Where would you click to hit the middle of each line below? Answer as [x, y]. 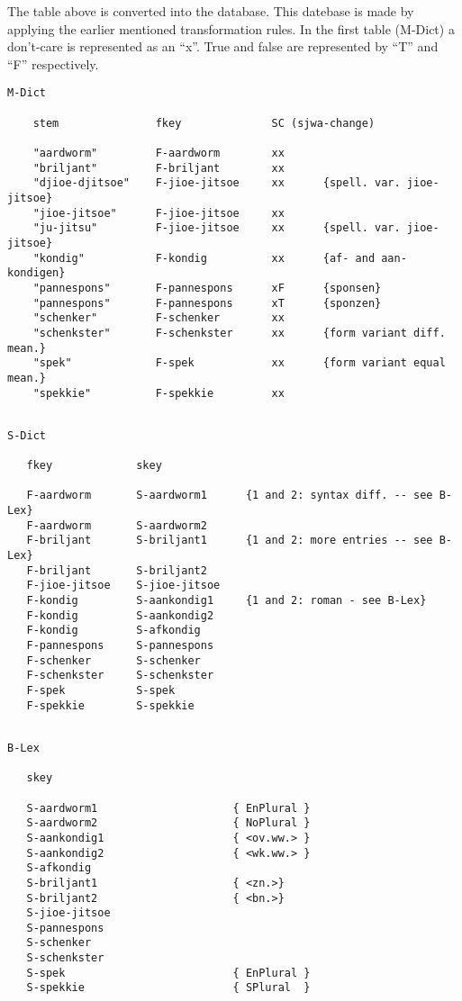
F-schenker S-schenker [113, 660]
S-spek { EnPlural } [168, 973]
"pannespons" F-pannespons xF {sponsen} [207, 288]
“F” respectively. [53, 63]
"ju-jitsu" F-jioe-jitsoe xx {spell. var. [217, 228]
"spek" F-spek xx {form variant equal [239, 363]
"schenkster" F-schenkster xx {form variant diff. [239, 333]
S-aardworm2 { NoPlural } [168, 823]
